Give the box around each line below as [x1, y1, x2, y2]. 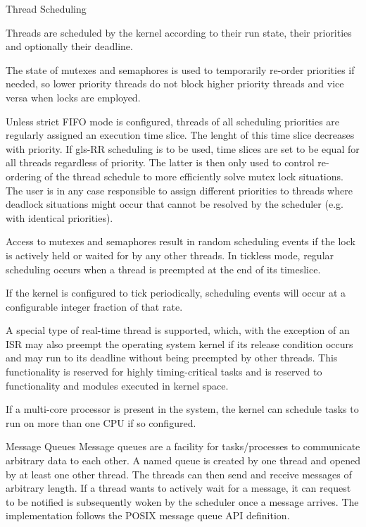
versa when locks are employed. [6, 89, 141, 104]
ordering [6, 168, 42, 183]
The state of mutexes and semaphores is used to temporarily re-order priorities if [6, 62, 355, 77]
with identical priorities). [6, 210, 113, 225]
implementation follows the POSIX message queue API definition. [6, 508, 290, 523]
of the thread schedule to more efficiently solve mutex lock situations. [44, 168, 343, 183]
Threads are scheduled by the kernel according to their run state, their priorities [6, 25, 352, 39]
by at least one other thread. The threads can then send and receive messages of [6, 466, 352, 481]
